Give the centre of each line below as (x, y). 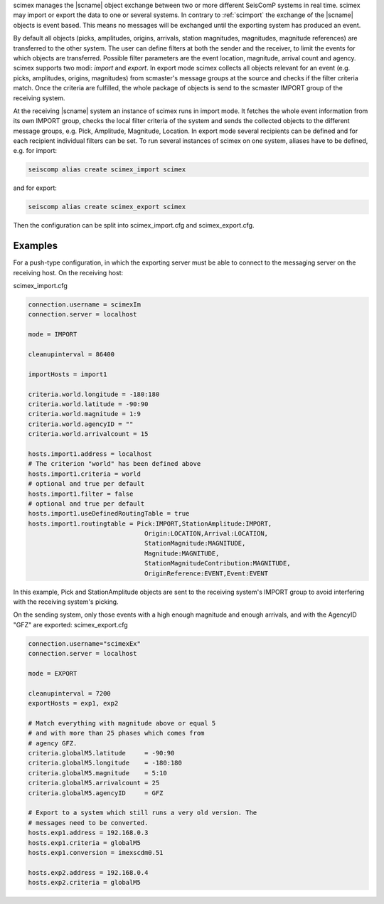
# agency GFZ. (53, 743)
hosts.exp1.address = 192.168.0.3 (88, 833)
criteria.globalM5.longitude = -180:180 (105, 763)
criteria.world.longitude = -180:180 (94, 394)
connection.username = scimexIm (85, 305)
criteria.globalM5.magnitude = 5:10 (97, 773)
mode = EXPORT (53, 673)
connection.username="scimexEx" (85, 643)
